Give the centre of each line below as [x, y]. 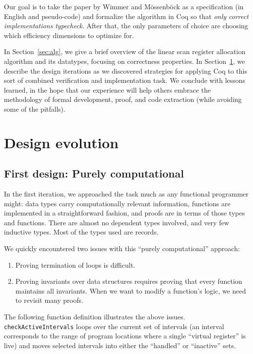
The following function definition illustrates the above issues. [95, 317]
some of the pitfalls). [35, 108]
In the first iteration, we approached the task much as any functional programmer [126, 194]
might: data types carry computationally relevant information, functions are [117, 203]
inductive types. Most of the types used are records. [81, 232]
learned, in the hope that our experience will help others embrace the [107, 89]
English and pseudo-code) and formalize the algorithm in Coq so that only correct [126, 16]
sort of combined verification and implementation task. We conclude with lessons [125, 80]
